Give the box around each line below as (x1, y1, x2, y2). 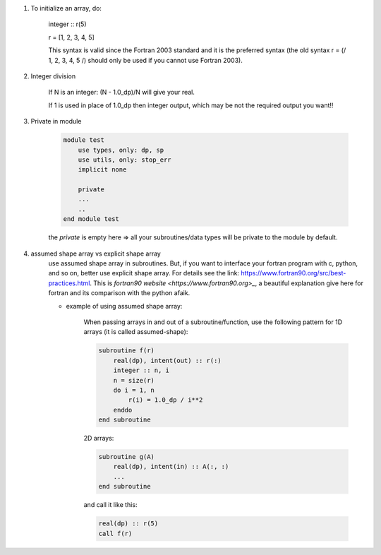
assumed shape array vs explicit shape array (30, 249, 162, 258)
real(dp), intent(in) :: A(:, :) (113, 462, 229, 471)
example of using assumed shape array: (66, 302, 183, 310)
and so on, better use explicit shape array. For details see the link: (48, 269, 240, 277)
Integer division (30, 71, 76, 80)
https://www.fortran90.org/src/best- (241, 269, 346, 277)
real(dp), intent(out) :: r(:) (113, 357, 222, 364)
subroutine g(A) (98, 453, 155, 461)
